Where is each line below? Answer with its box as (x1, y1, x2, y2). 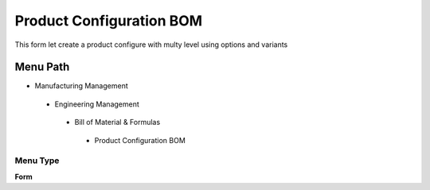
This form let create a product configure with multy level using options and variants (14, 40, 288, 49)
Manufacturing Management (34, 81, 128, 91)
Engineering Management (54, 99, 139, 109)
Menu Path (14, 60, 70, 74)
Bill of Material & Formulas (74, 118, 161, 127)
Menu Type (14, 155, 60, 166)
